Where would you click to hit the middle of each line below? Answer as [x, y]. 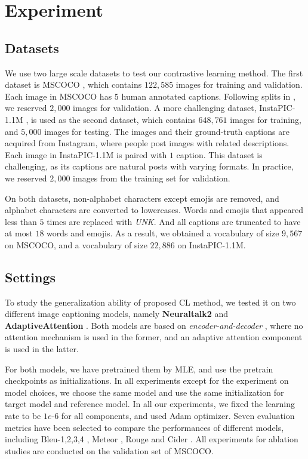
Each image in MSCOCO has [58, 96]
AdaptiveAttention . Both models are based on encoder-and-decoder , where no [154, 325]
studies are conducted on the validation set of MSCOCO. [109, 450]
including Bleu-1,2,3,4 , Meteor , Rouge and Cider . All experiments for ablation [152, 439]
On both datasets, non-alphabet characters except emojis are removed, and [142, 198]
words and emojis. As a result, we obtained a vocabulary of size [163, 233]
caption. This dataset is [219, 154]
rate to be [23, 416]
